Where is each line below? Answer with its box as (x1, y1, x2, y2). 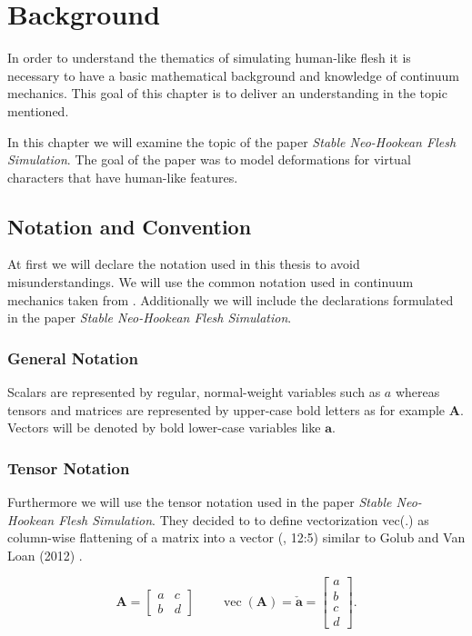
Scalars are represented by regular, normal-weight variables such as (7, 383, 381, 402)
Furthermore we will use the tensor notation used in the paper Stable (7, 492, 392, 512)
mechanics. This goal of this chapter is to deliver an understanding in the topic (7, 84, 447, 103)
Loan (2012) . (7, 545, 83, 564)
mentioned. (7, 101, 69, 120)
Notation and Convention (7, 212, 252, 240)
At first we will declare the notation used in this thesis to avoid (7, 254, 360, 273)
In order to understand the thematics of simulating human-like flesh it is (7, 48, 411, 67)
